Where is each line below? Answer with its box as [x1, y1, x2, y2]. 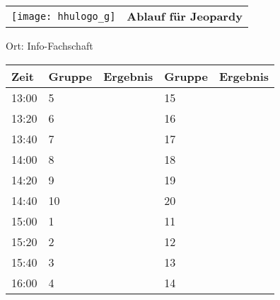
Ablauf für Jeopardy [127, 8, 243, 24]
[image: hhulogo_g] [11, 10, 116, 22]
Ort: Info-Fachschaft [6, 38, 93, 52]
